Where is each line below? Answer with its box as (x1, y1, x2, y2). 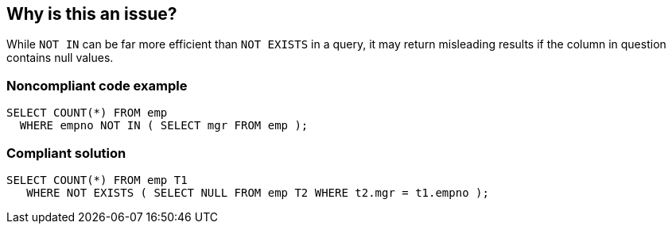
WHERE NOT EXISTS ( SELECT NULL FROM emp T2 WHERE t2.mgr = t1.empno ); (26, 186, 489, 199)
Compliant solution (6, 144, 126, 161)
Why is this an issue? (6, 4, 177, 24)
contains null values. (6, 51, 114, 65)
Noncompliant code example (6, 77, 188, 94)
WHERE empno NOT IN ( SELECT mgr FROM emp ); (19, 119, 309, 132)
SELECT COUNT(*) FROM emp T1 (6, 173, 188, 186)
